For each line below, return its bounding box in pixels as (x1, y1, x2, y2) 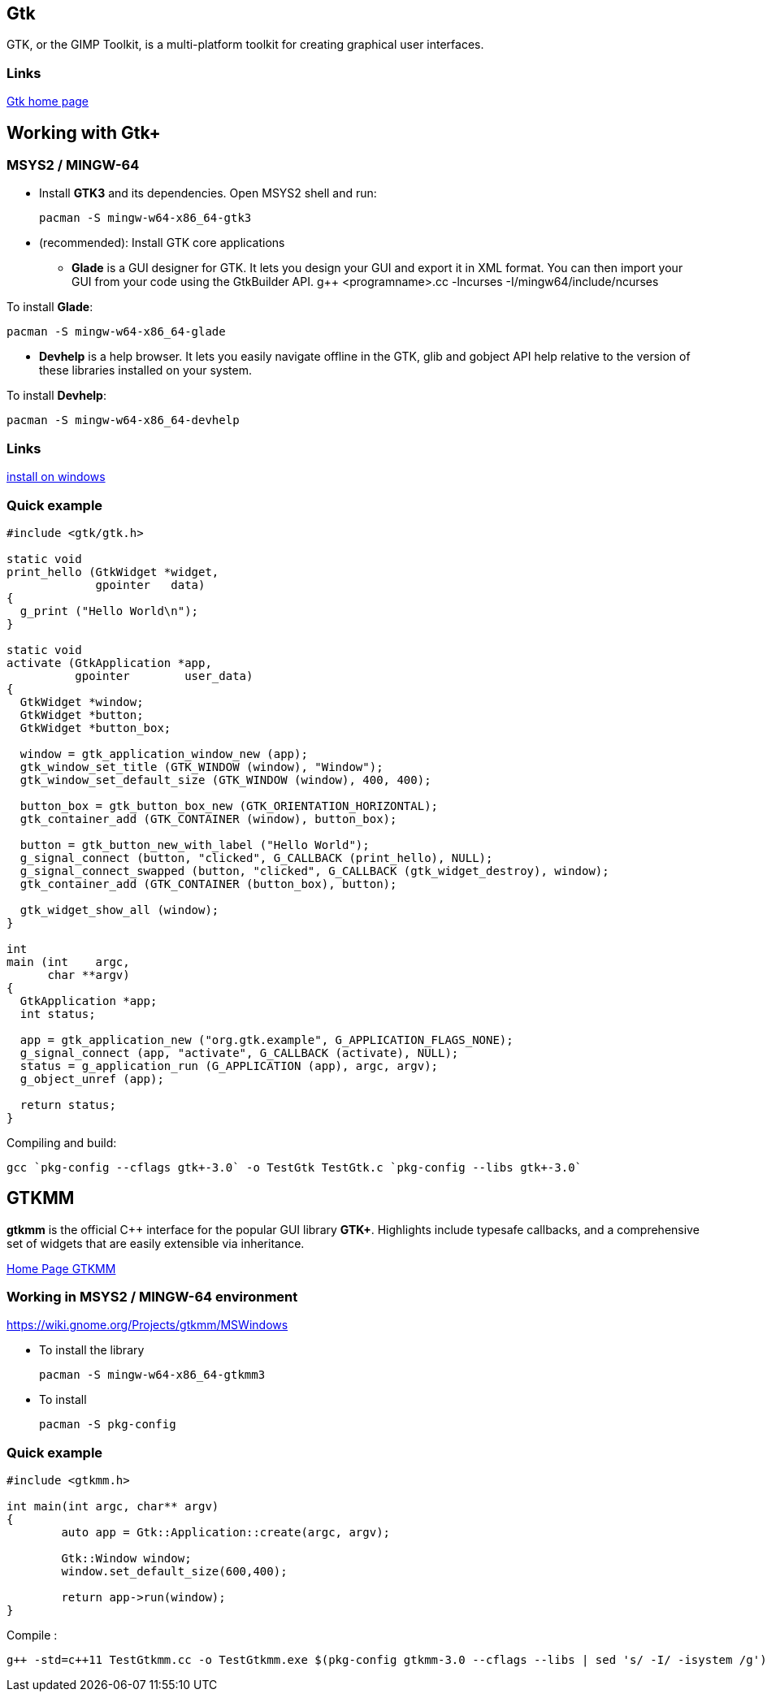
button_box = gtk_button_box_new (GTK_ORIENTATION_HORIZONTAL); (19, 799, 439, 812)
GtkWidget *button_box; (19, 721, 171, 734)
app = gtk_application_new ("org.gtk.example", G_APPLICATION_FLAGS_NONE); (19, 1033, 513, 1046)
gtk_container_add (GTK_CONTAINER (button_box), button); (19, 877, 397, 890)
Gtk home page (6, 94, 89, 109)
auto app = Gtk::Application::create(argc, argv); (61, 1526, 391, 1540)
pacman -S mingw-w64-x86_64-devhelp (6, 414, 240, 427)
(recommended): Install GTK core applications (39, 236, 285, 250)
